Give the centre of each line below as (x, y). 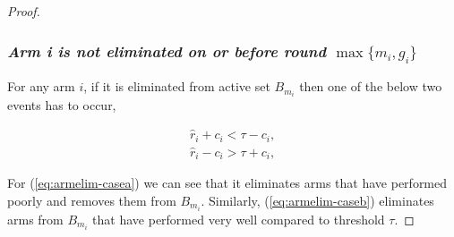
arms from (35, 219)
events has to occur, (62, 105)
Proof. (24, 11)
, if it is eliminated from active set (177, 86)
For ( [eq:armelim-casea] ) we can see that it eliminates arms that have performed (227, 183)
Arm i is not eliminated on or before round (167, 51)
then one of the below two (371, 86)
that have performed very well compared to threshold (239, 219)
